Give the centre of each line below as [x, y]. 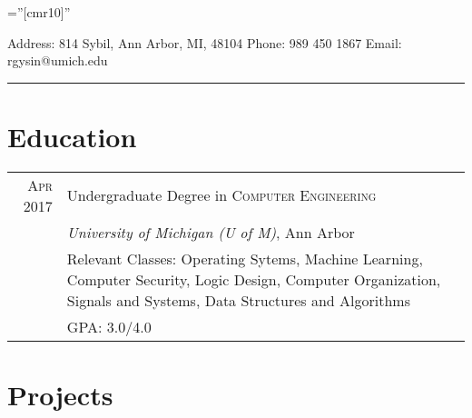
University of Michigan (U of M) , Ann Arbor [211, 232]
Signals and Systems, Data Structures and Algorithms [239, 300]
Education [72, 136]
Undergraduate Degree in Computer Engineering [221, 195]
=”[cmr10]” [39, 12]
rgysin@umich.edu [58, 60]
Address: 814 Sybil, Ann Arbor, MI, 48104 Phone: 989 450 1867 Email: [205, 42]
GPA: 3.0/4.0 [109, 326]
